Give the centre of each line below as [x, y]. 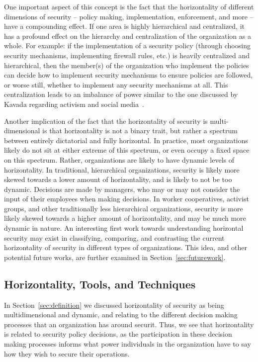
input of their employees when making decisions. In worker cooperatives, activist [127, 199]
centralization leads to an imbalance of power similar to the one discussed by [121, 94]
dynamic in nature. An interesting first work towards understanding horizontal [124, 228]
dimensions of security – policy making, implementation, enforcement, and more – [129, 16]
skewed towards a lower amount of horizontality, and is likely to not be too [118, 179]
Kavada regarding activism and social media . [74, 104]
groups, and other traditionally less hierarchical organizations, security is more [124, 208]
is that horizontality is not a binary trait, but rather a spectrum [140, 131]
